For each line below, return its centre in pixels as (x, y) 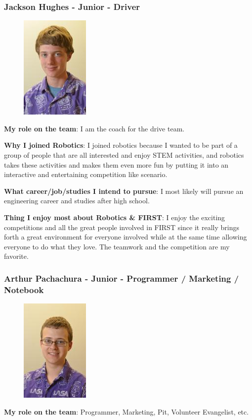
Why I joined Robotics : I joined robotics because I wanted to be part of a (121, 145)
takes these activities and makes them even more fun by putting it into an (116, 164)
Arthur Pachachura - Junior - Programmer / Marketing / (122, 278)
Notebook (24, 289)
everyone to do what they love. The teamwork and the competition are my (117, 246)
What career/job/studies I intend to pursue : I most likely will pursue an (124, 191)
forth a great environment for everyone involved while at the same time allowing (126, 237)
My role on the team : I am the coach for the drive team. (94, 128)
